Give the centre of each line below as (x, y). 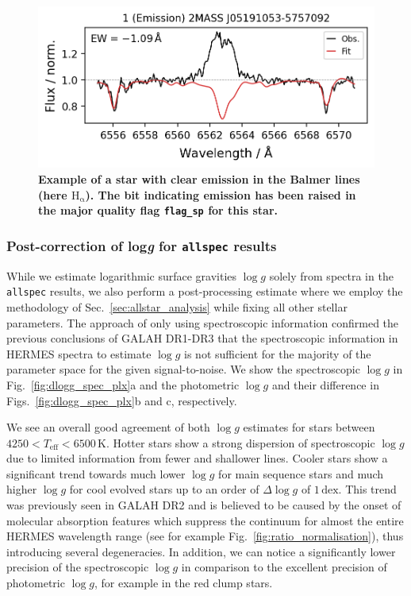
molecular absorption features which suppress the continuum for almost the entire (205, 520)
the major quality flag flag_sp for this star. (158, 210)
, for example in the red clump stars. (183, 583)
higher (22, 489)
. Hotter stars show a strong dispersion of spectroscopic (240, 442)
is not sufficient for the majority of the (278, 353)
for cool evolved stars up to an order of (164, 489)
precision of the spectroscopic (78, 567)
